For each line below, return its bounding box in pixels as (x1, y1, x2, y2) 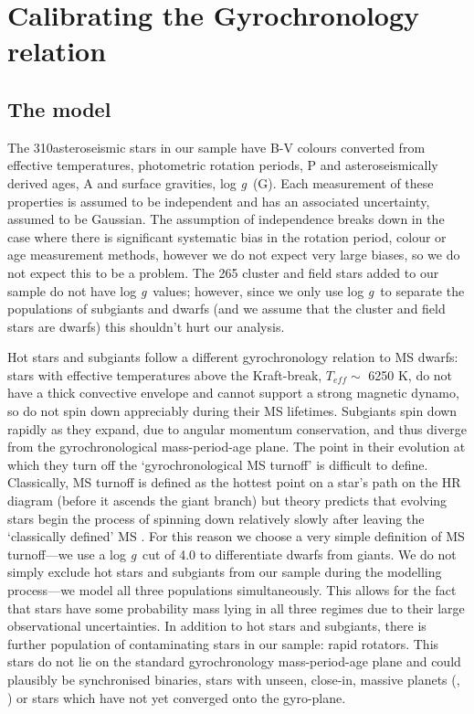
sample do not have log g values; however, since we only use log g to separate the (7, 281, 465, 300)
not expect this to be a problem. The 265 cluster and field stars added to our (7, 262, 439, 282)
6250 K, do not (368, 365, 453, 384)
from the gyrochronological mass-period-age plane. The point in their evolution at (7, 437, 466, 456)
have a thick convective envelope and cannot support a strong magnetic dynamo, (7, 383, 459, 402)
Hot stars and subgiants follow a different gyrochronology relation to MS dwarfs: (7, 347, 458, 367)
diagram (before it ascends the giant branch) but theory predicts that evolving (7, 491, 448, 510)
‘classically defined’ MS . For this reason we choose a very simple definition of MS (7, 527, 465, 546)
